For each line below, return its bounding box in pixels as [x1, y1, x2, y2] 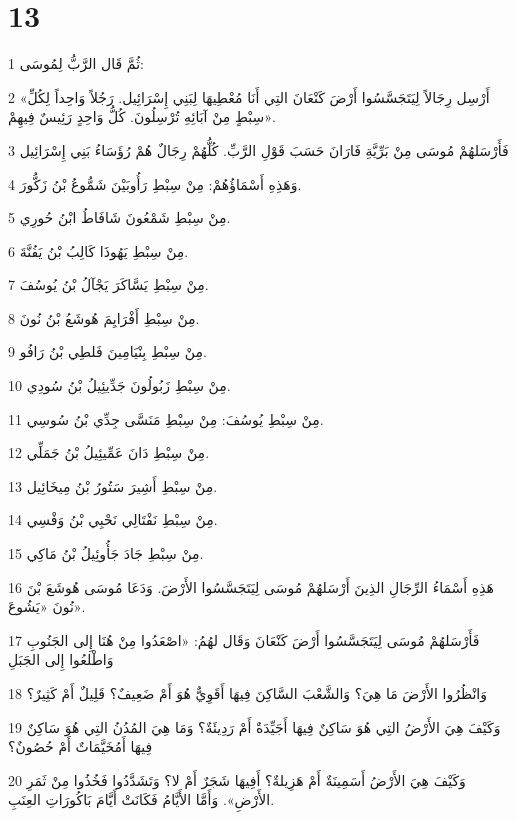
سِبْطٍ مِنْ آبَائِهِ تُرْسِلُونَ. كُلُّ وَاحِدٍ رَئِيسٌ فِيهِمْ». [8, 106, 276, 127]
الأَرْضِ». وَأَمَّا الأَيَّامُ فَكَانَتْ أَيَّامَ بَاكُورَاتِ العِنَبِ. [8, 789, 275, 810]
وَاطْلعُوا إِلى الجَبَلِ [8, 649, 114, 670]
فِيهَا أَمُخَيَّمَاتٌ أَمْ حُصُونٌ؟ [8, 736, 153, 757]
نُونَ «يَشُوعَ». [8, 596, 86, 617]
